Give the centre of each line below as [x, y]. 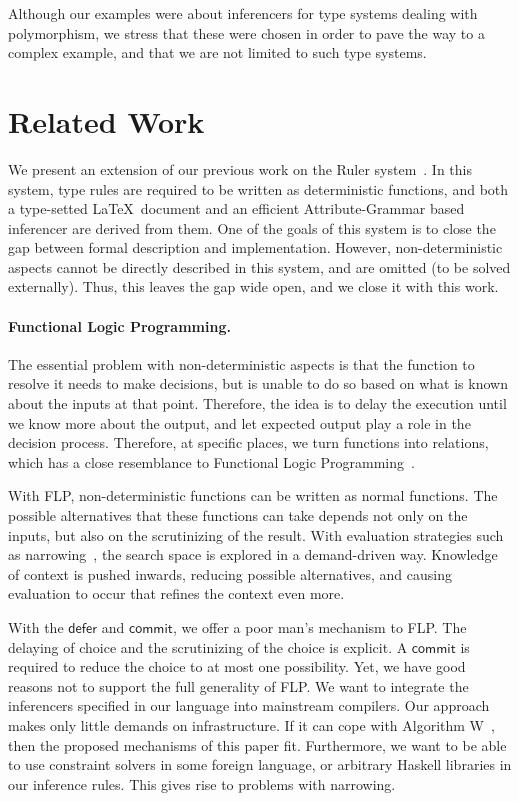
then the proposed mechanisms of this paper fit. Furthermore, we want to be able [257, 744]
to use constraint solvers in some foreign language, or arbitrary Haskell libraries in [260, 764]
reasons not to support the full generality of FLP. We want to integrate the [238, 685]
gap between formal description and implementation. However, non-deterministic [255, 247]
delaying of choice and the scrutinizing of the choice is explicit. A [208, 646]
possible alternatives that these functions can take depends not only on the [238, 515]
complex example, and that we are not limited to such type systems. [217, 52]
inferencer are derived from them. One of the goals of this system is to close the [252, 227]
